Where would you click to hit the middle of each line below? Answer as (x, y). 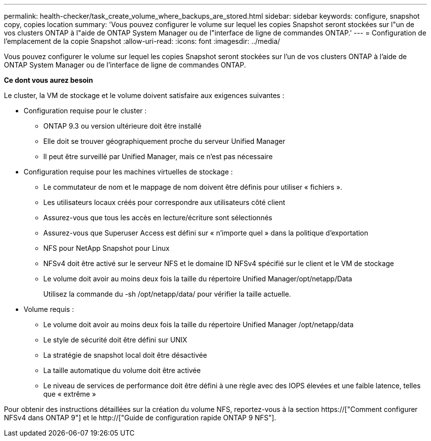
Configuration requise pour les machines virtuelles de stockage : (128, 172)
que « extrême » (70, 394)
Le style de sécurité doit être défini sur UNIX (115, 340)
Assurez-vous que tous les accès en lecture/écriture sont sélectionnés (158, 218)
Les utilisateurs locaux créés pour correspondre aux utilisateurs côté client (164, 202)
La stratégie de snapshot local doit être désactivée (125, 355)
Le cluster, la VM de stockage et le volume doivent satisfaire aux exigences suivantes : (144, 95)
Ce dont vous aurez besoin (48, 80)
